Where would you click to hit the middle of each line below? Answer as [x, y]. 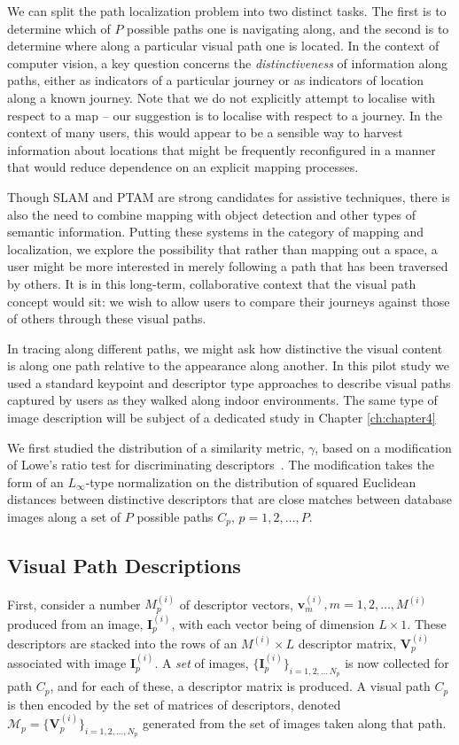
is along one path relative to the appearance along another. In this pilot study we [228, 365]
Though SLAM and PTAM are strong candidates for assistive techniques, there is [229, 196]
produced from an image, [75, 623]
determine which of [59, 28]
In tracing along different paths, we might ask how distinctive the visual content [225, 348]
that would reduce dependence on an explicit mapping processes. [183, 167]
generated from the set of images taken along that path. [295, 723]
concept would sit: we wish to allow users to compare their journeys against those [229, 301]
